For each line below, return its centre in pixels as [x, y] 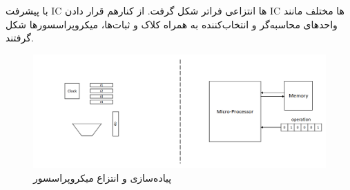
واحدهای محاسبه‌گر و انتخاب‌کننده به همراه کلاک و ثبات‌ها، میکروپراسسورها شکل [172, 24]
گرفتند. [20, 38]
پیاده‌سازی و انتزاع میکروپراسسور [103, 177]
